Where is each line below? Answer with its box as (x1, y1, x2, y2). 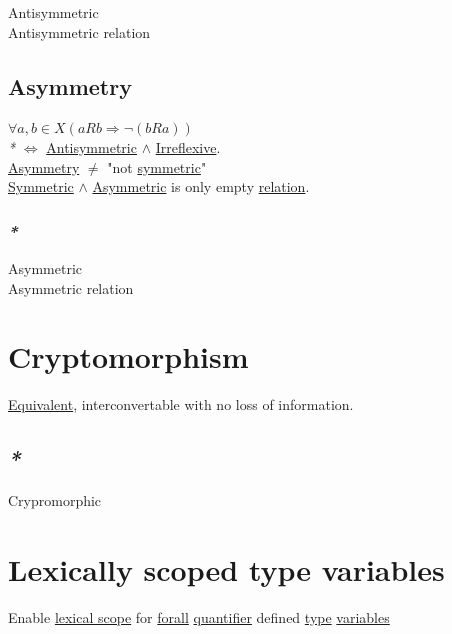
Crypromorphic (8, 490, 102, 511)
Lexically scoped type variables (8, 548, 445, 589)
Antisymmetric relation (8, 21, 151, 42)
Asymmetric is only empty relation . (92, 176, 310, 197)
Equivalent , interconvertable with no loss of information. (8, 394, 354, 415)
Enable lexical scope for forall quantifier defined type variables (8, 606, 390, 627)
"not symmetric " (107, 156, 207, 177)
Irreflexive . (155, 136, 221, 157)
